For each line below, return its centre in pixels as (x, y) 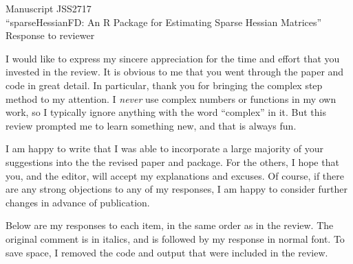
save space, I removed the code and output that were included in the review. (167, 252)
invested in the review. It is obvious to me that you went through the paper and (175, 72)
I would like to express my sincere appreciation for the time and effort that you (173, 58)
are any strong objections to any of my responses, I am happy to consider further (176, 189)
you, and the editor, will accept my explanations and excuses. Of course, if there (175, 175)
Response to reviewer (50, 35)
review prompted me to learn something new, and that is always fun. (151, 125)
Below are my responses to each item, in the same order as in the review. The (170, 225)
